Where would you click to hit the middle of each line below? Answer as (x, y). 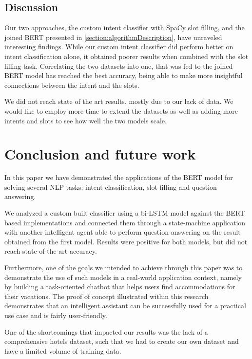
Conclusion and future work (100, 154)
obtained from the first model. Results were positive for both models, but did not (126, 241)
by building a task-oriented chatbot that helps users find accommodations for (120, 287)
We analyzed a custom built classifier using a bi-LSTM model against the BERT (125, 213)
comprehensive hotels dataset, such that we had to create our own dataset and (122, 341)
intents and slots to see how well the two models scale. (86, 120)
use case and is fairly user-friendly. (56, 315)
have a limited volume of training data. (63, 350)
